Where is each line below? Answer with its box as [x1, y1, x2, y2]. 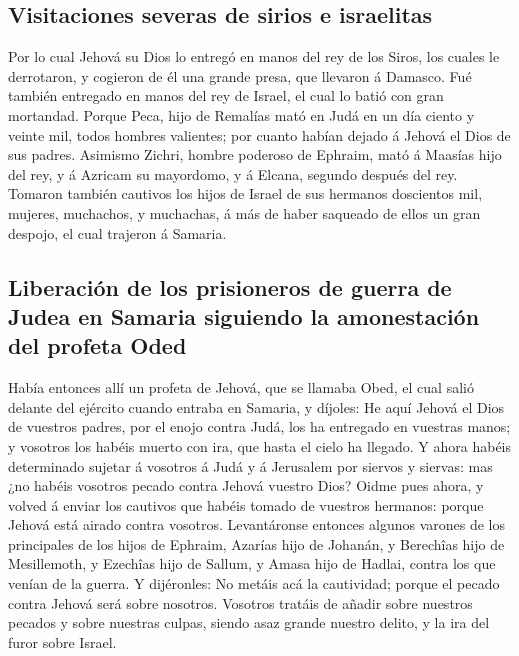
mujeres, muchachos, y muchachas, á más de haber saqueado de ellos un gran [8, 202, 481, 223]
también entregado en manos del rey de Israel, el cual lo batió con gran [8, 85, 444, 106]
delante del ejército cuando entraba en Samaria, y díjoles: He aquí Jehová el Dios [8, 396, 505, 417]
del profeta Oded [8, 330, 187, 361]
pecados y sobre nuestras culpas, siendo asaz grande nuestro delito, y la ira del [8, 612, 490, 633]
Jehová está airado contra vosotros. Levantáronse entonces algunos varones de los [8, 514, 505, 535]
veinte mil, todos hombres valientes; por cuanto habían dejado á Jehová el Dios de [8, 124, 511, 145]
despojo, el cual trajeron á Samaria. [8, 222, 227, 243]
